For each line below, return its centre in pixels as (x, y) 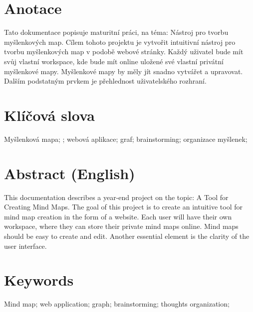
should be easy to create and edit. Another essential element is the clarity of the (127, 236)
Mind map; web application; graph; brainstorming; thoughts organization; (117, 304)
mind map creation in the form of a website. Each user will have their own (118, 216)
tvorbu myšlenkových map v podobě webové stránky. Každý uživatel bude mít (124, 52)
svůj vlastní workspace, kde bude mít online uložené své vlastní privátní (114, 61)
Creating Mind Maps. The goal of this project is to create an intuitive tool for (123, 207)
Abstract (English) (70, 173)
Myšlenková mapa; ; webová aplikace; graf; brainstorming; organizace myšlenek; (126, 139)
